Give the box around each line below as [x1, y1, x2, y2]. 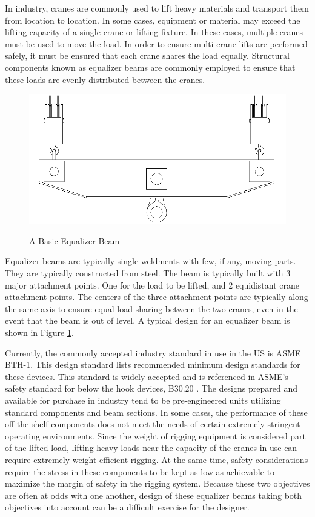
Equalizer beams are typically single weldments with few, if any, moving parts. [5, 255, 296, 267]
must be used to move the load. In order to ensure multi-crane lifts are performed [5, 37, 308, 50]
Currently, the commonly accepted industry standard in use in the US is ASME [5, 346, 301, 359]
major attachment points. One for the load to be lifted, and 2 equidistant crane [5, 278, 300, 291]
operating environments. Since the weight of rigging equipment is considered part [5, 429, 307, 442]
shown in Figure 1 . [5, 325, 74, 338]
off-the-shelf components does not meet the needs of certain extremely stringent [5, 418, 300, 430]
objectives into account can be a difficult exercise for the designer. [5, 501, 250, 513]
